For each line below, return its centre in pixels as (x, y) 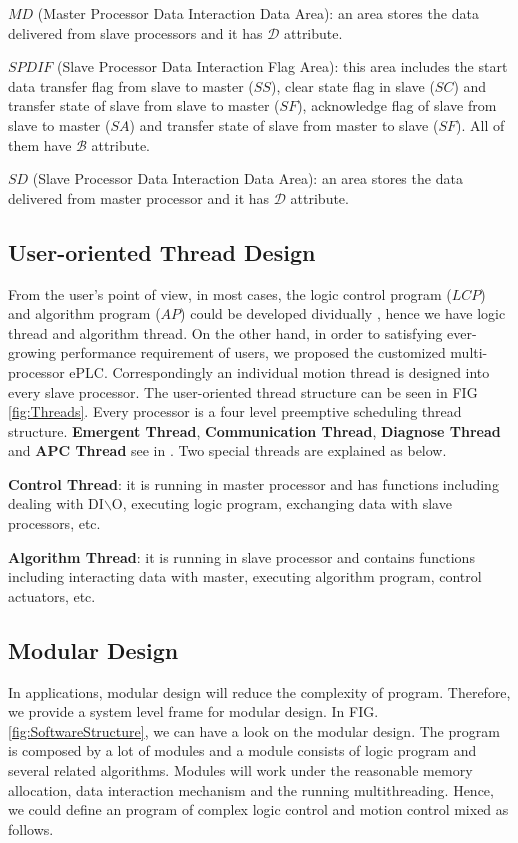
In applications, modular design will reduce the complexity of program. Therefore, (259, 691)
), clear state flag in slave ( (352, 85)
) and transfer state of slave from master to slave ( (284, 124)
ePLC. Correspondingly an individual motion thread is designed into (279, 371)
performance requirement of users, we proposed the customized (253, 352)
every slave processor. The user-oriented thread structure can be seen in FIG (243, 391)
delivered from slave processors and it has (135, 32)
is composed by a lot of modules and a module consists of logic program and (242, 750)
